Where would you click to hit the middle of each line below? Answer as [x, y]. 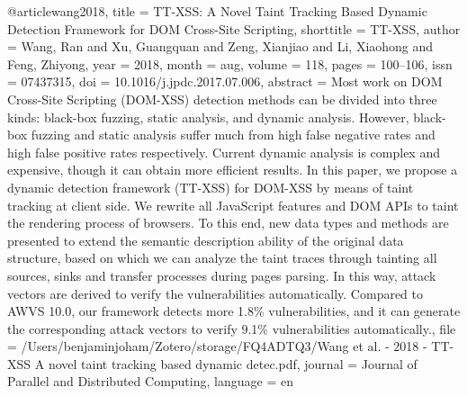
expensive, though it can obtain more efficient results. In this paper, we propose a [233, 170]
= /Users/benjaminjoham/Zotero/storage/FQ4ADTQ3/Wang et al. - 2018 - [217, 346]
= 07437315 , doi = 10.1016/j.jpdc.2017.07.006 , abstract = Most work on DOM [225, 81]
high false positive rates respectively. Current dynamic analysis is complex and [224, 152]
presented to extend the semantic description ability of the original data [206, 240]
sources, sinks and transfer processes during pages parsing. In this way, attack [222, 275]
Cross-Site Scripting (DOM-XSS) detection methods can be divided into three [222, 99]
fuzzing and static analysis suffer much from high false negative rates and [233, 135]
